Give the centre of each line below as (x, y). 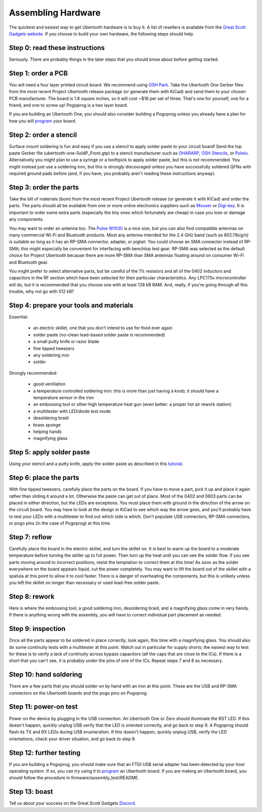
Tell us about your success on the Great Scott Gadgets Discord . (73, 803)
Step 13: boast (31, 792)
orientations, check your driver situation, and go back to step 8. (72, 739)
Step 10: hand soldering (46, 675)
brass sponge (47, 425)
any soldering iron (51, 355)
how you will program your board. (43, 121)
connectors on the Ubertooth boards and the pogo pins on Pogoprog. (78, 693)
